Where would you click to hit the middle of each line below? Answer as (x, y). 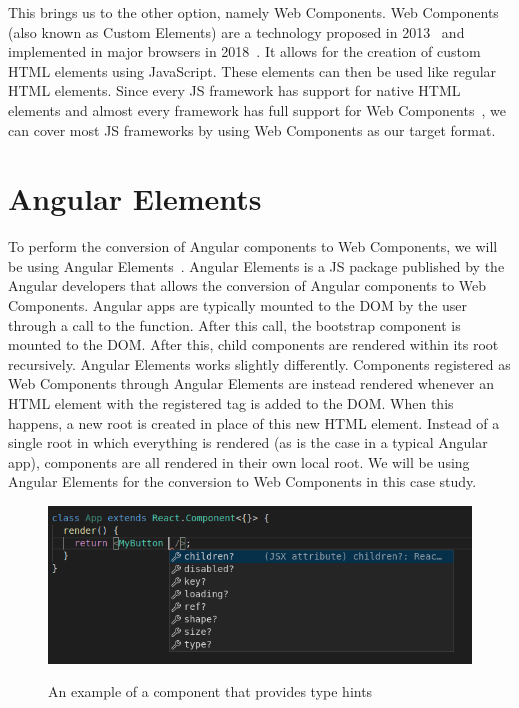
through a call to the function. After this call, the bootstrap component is (234, 324)
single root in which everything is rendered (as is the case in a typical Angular (248, 442)
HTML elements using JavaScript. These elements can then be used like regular (252, 70)
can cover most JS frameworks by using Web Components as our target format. (252, 129)
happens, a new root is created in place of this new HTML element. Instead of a (254, 422)
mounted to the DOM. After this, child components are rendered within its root (253, 344)
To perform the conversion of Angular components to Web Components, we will (253, 246)
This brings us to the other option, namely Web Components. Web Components (253, 12)
